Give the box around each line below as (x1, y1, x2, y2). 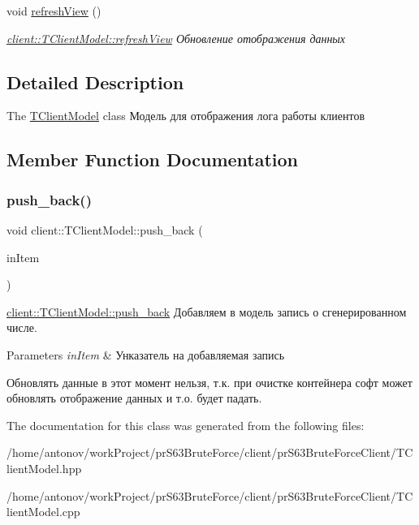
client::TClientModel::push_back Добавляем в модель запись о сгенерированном (6, 303, 407, 320)
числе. (6, 319, 37, 336)
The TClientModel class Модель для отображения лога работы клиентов (6, 107, 365, 124)
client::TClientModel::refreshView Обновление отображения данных (6, 29, 346, 46)
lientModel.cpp (6, 503, 80, 520)
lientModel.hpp (6, 459, 82, 476)
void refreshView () (6, 2, 102, 19)
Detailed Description (6, 69, 184, 94)
